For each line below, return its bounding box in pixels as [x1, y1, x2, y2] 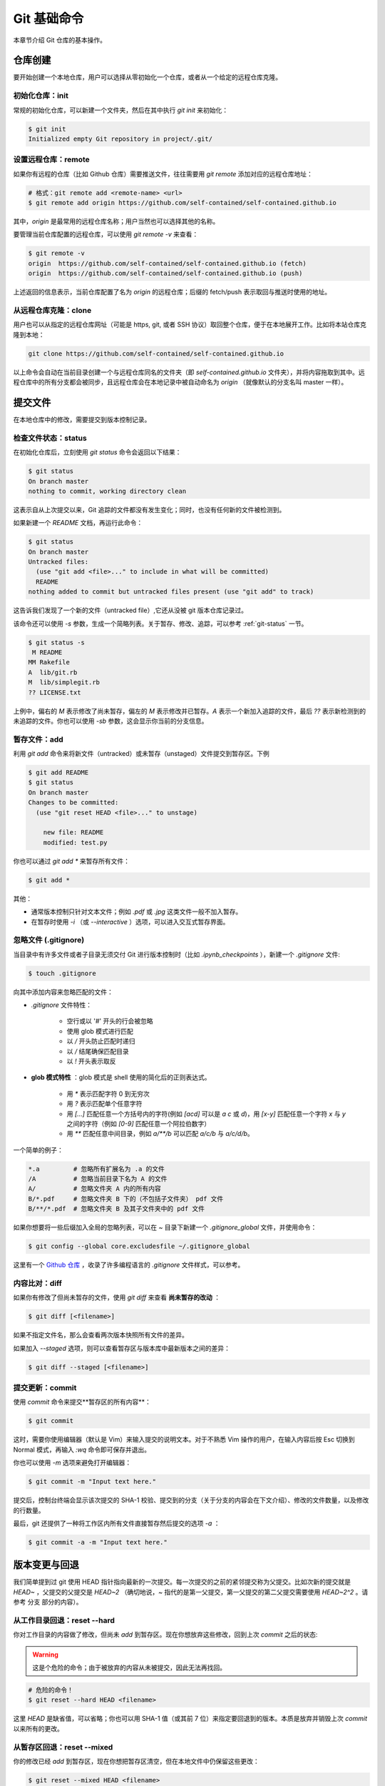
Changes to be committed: [28, 799, 119, 807]
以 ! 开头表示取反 [66, 1057, 116, 1065]
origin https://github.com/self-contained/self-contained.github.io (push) [28, 269, 303, 278]
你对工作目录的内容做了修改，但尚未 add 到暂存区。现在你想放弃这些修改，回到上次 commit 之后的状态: [13, 1630, 318, 1639]
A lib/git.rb [28, 668, 78, 677]
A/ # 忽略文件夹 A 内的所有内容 [28, 1184, 161, 1193]
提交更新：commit [13, 1383, 77, 1393]
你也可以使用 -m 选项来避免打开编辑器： [13, 1458, 132, 1467]
